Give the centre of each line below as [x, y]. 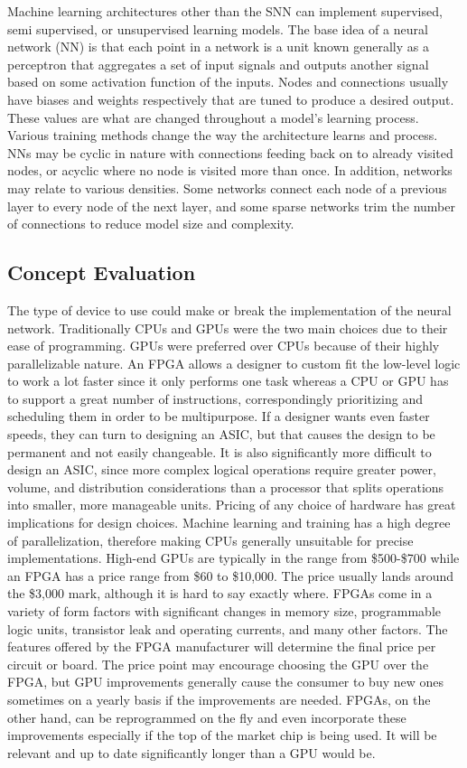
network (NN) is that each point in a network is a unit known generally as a [218, 47]
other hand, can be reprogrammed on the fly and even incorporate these [207, 717]
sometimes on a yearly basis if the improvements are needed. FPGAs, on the [219, 699]
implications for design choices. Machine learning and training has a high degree [229, 523]
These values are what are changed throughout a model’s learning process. [213, 117]
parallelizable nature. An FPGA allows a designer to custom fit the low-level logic [234, 363]
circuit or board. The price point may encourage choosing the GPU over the [218, 664]
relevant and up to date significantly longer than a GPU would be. [191, 752]
